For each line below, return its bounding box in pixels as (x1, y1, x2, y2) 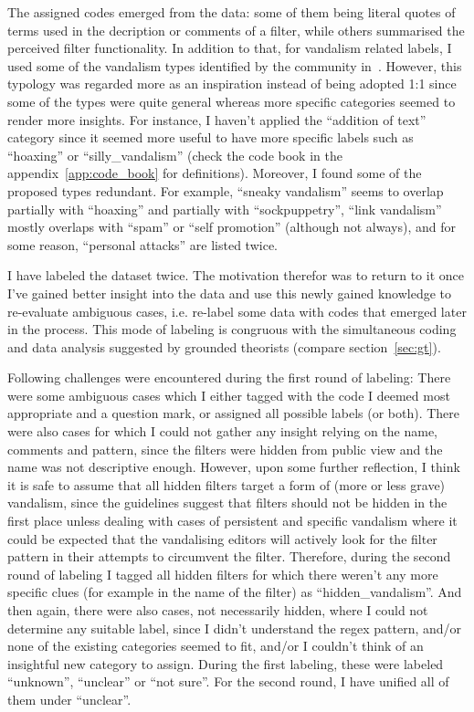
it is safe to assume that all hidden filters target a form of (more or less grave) (7, 475, 446, 494)
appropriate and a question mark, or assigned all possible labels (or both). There (7, 403, 460, 423)
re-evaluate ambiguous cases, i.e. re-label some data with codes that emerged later (7, 301, 467, 320)
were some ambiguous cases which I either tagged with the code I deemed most (7, 385, 450, 404)
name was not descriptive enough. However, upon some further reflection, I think (7, 457, 460, 476)
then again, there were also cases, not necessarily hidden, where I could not (7, 601, 428, 619)
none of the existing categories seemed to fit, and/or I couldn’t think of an (7, 636, 424, 655)
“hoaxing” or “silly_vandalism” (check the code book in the (7, 145, 342, 164)
